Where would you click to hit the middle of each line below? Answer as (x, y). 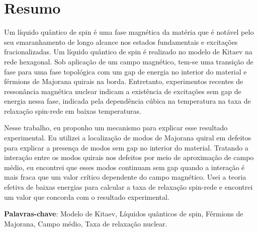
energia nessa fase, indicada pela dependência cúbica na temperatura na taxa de (127, 101)
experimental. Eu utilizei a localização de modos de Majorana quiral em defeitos (128, 138)
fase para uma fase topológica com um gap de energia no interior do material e (125, 71)
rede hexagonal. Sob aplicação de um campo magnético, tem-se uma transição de (129, 61)
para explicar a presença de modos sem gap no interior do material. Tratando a (126, 147)
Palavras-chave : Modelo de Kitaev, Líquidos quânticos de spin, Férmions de (124, 214)
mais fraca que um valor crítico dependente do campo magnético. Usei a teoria (125, 177)
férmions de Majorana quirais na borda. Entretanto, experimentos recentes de (124, 81)
